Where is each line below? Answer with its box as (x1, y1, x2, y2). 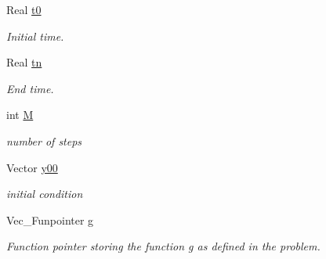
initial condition (6, 185, 83, 202)
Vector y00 (6, 159, 58, 175)
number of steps (6, 132, 82, 149)
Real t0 (6, 2, 42, 17)
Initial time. (6, 27, 64, 44)
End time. (6, 80, 54, 96)
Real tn (6, 54, 42, 70)
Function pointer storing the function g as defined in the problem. (6, 238, 321, 254)
